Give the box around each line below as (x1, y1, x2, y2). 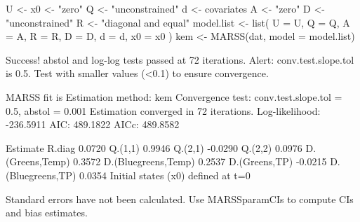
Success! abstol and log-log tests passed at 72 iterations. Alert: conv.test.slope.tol (6, 52, 354, 67)
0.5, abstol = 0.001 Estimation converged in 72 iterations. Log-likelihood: (6, 103, 321, 118)
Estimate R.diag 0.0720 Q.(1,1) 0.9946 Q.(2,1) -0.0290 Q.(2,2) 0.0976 (6, 140, 302, 155)
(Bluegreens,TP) (6, 167, 76, 182)
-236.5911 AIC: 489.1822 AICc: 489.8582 (6, 117, 180, 132)
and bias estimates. (6, 205, 88, 220)
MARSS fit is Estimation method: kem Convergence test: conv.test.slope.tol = (6, 89, 342, 104)
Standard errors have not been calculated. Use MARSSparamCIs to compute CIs (6, 191, 354, 206)
